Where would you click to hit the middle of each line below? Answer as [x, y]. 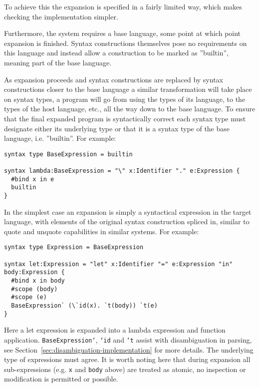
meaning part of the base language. [58, 62]
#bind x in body [38, 281]
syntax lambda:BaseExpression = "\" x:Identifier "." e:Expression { [122, 171]
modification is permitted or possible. [61, 379]
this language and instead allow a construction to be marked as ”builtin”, [116, 53]
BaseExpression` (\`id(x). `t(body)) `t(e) [84, 306]
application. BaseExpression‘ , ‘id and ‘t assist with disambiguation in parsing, [128, 339]
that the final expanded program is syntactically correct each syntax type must [125, 118]
